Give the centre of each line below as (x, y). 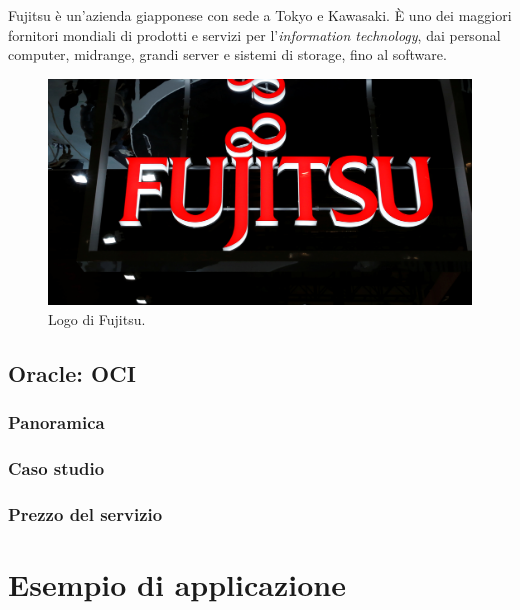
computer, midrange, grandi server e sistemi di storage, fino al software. (227, 54)
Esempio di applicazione (177, 583)
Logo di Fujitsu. (97, 318)
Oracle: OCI (72, 372)
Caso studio (56, 468)
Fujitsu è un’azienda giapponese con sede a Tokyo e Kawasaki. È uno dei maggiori (260, 15)
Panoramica (56, 422)
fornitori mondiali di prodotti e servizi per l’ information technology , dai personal (254, 34)
